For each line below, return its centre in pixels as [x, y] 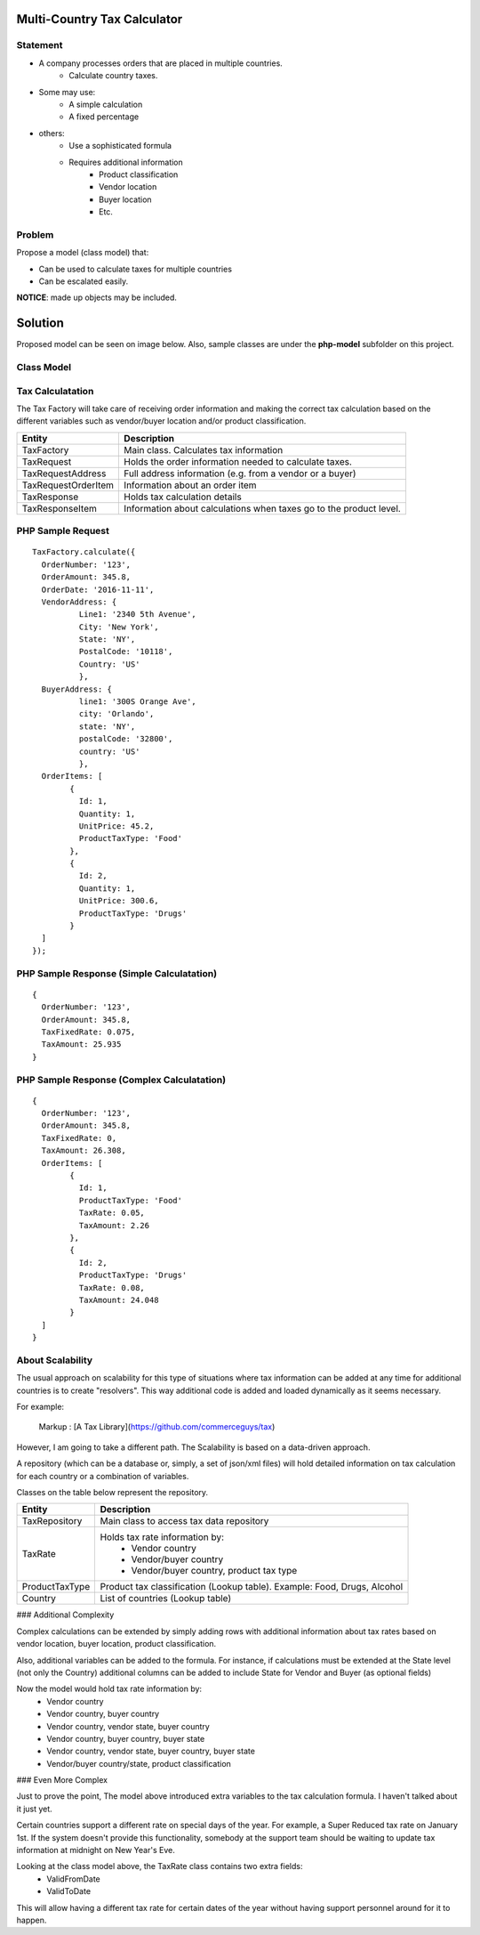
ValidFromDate [74, 1879]
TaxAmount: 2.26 [114, 1225]
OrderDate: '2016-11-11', [98, 589]
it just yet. [34, 1809]
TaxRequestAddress [64, 474]
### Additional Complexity [65, 1615]
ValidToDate [69, 1891]
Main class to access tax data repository [184, 1521]
